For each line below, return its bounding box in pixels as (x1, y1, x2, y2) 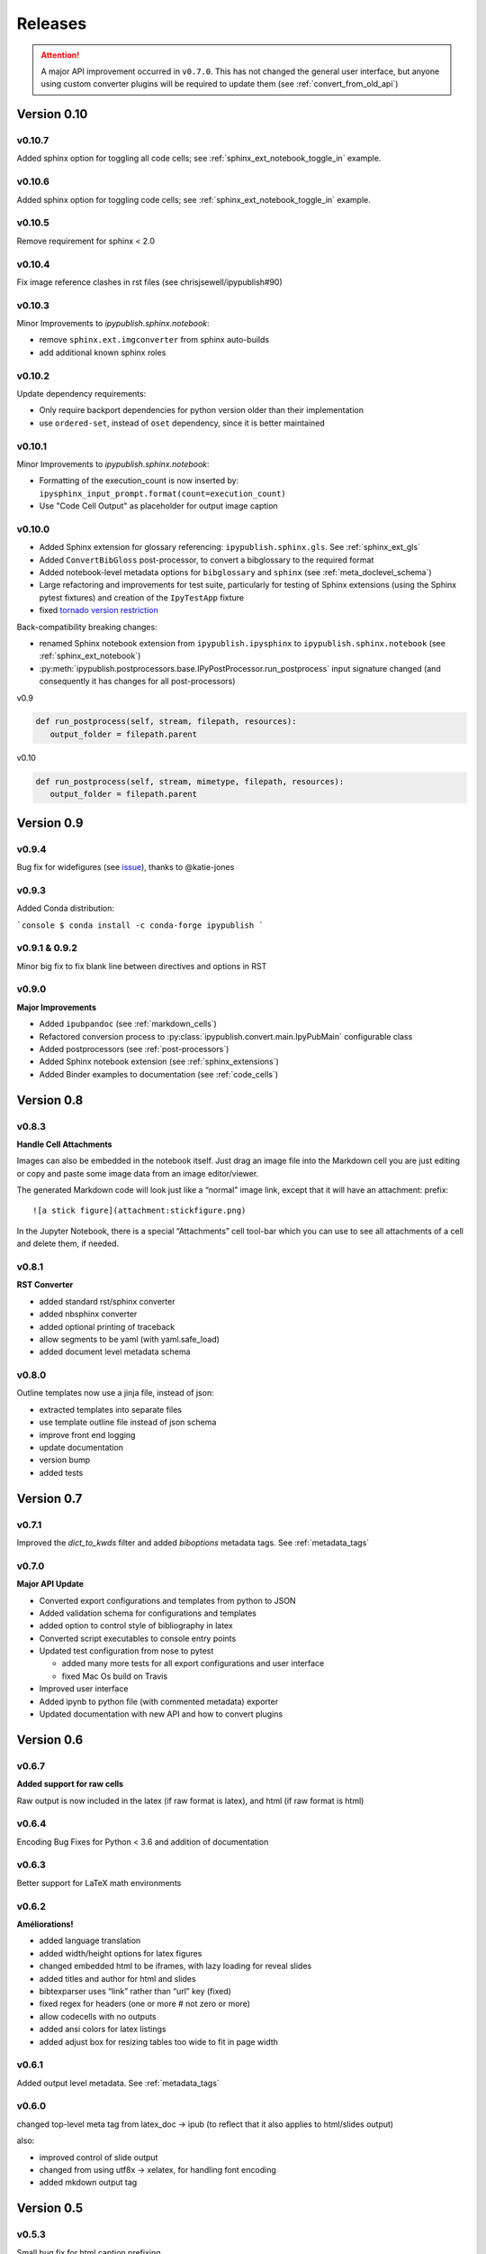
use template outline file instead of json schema (39, 1416, 217, 1428)
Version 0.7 (16, 1490, 83, 1506)
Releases (16, 14, 87, 33)
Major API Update (16, 1579, 85, 1590)
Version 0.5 (16, 2201, 84, 2216)
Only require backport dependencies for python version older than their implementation (39, 405, 364, 416)
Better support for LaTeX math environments (16, 1877, 182, 1888)
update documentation (39, 1443, 123, 1453)
